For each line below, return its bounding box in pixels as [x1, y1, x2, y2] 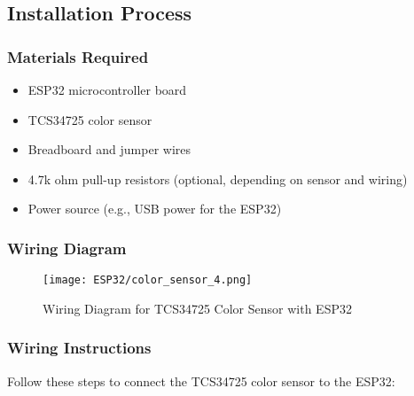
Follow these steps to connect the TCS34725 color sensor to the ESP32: [7, 371, 395, 390]
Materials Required [7, 45, 149, 67]
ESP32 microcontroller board [27, 81, 187, 98]
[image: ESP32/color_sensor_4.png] [43, 274, 253, 287]
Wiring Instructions [7, 337, 152, 359]
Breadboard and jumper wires [27, 140, 191, 159]
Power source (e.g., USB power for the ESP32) [27, 199, 282, 218]
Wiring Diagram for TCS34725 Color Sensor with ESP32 [43, 299, 352, 317]
